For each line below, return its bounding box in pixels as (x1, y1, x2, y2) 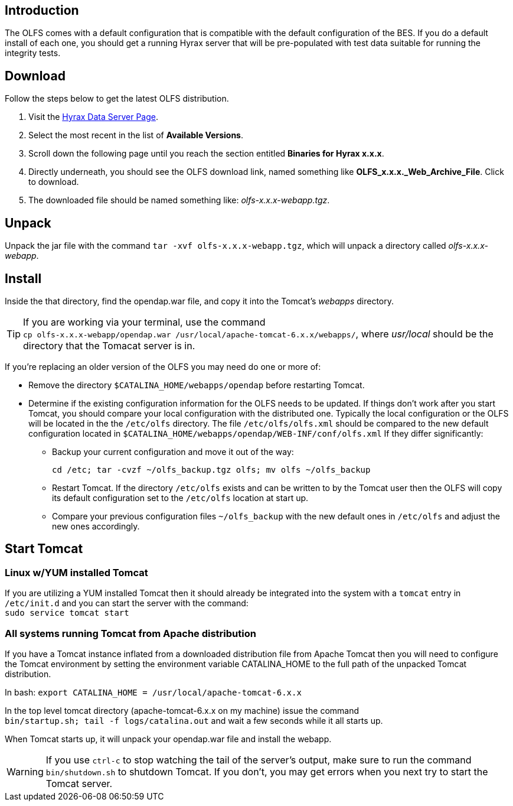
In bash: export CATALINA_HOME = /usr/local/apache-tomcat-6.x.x (5, 687, 302, 697)
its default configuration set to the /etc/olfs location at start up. (52, 492, 309, 503)
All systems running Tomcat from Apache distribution (5, 627, 256, 639)
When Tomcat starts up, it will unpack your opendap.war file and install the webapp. (5, 733, 332, 744)
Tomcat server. (45, 777, 113, 789)
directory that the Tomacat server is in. (23, 339, 195, 352)
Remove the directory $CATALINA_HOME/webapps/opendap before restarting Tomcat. (28, 379, 365, 390)
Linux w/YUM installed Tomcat (5, 566, 148, 578)
